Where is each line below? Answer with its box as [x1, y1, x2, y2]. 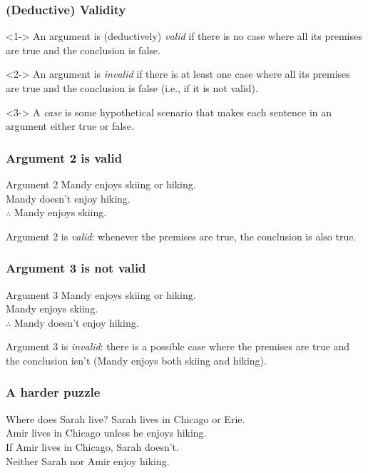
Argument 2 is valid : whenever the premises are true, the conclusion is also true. [6, 228, 357, 243]
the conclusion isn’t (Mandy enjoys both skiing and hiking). [6, 352, 267, 367]
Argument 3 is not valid [6, 259, 146, 277]
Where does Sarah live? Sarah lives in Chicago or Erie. [6, 411, 245, 426]
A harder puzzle [6, 383, 101, 401]
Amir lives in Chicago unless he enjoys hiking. [6, 425, 207, 440]
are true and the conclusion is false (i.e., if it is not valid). [6, 81, 258, 95]
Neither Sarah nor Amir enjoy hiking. [6, 453, 170, 468]
